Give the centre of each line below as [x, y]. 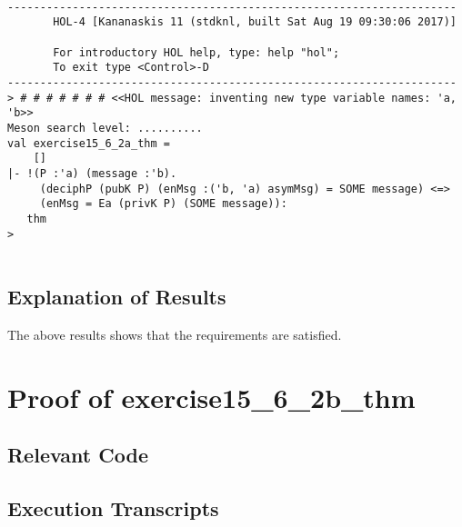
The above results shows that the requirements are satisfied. [175, 335]
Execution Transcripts [113, 508]
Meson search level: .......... [105, 128]
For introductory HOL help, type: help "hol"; [196, 52]
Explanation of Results [117, 297]
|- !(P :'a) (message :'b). [92, 173]
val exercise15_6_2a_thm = [89, 143]
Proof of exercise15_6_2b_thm [211, 397]
